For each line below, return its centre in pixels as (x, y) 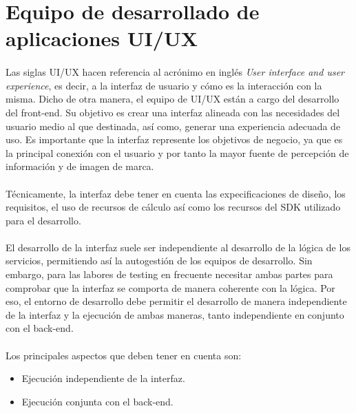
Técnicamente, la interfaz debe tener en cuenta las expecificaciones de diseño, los (176, 193)
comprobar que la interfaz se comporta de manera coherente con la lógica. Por (170, 287)
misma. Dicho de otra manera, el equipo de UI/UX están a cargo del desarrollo (172, 99)
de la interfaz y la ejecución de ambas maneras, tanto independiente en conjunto (175, 314)
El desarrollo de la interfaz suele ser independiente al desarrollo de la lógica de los (178, 247)
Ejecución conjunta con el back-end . (97, 401)
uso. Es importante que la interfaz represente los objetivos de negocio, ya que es (174, 139)
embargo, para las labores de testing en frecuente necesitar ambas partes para (169, 274)
